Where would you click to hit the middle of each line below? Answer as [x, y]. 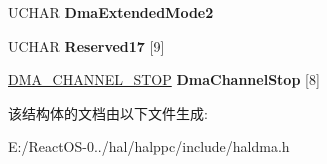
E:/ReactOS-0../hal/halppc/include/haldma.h [149, 146]
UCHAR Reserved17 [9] [86, 45]
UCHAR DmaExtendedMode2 [111, 12]
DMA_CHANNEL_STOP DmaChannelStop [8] [164, 79]
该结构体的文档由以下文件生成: [108, 112]
